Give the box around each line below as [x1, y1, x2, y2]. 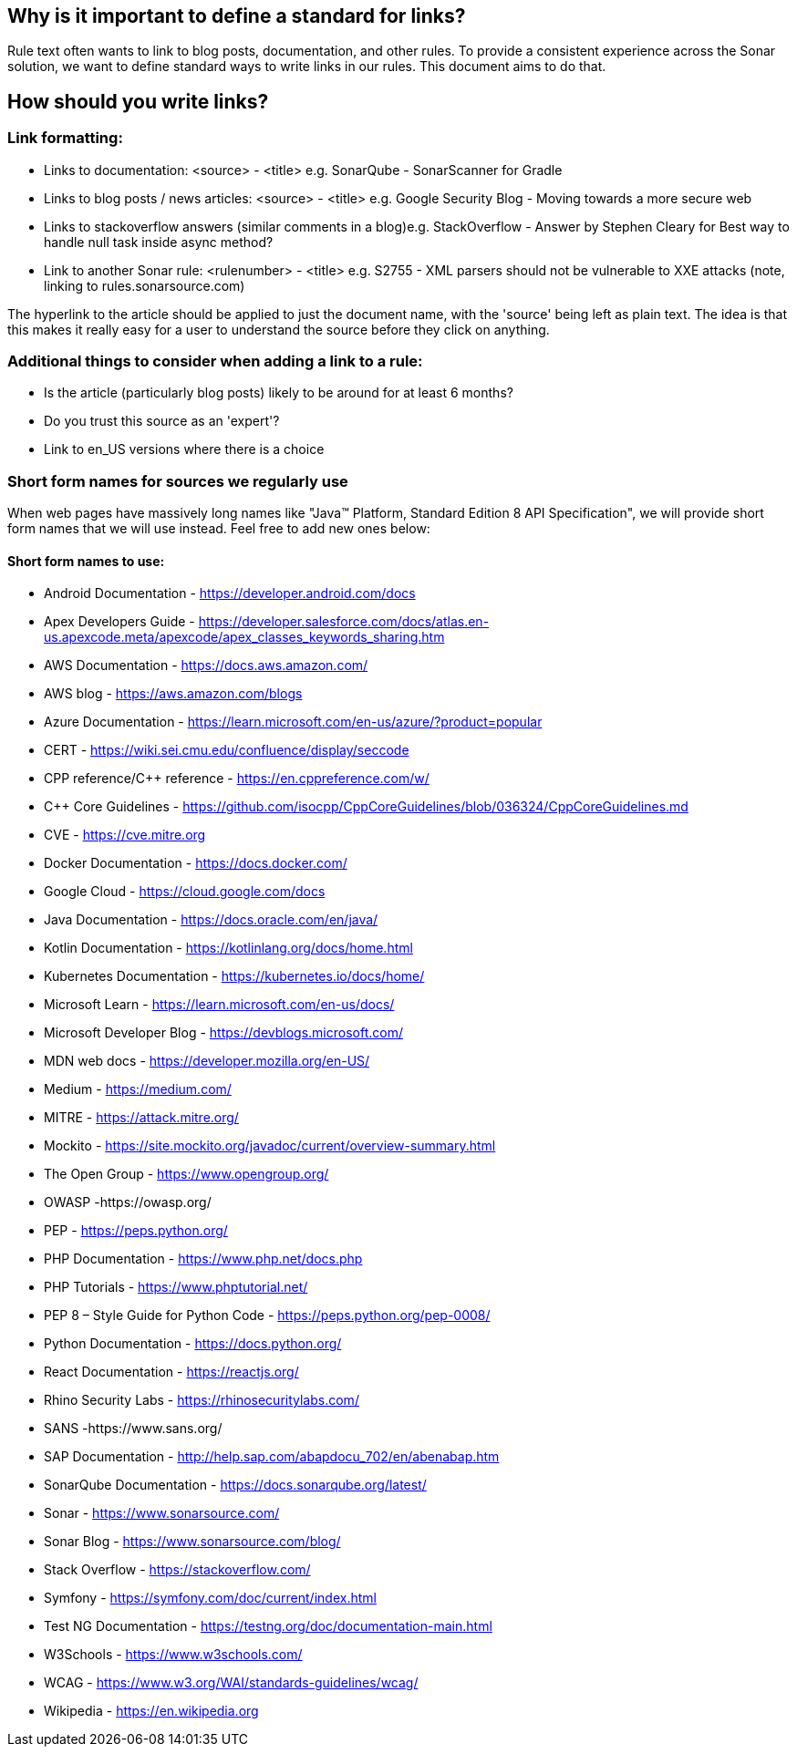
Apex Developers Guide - [44, 614, 195, 630]
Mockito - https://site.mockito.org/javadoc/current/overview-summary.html [44, 1138, 496, 1154]
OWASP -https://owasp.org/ [44, 1194, 212, 1211]
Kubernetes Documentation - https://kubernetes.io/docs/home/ [44, 968, 425, 985]
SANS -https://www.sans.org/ [44, 1420, 223, 1437]
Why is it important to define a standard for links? [7, 5, 466, 27]
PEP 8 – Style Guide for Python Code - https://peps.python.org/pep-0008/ [44, 1307, 491, 1324]
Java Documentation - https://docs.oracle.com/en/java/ [44, 912, 378, 928]
